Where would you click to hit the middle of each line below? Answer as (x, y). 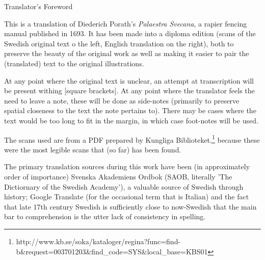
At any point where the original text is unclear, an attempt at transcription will (129, 80)
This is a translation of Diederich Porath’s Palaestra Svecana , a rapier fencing (126, 23)
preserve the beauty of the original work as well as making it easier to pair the (127, 53)
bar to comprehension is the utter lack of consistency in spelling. (105, 216)
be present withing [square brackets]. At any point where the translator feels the (129, 90)
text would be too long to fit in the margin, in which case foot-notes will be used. (131, 120)
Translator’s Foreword (38, 6)
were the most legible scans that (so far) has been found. (93, 149)
